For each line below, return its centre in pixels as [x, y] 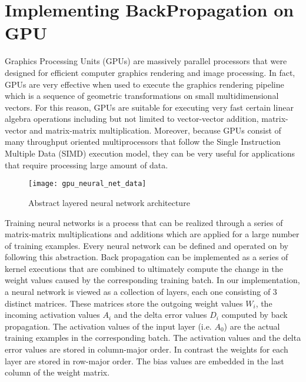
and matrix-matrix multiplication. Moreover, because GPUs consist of [155, 130]
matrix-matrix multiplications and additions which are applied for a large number [152, 234]
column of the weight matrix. [57, 372]
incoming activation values [52, 315]
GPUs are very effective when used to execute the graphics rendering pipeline [144, 84]
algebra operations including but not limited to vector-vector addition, [132, 119]
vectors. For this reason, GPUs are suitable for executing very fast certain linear [149, 107]
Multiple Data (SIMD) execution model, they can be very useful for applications [150, 153]
